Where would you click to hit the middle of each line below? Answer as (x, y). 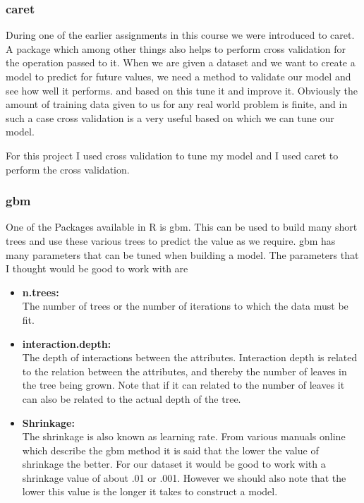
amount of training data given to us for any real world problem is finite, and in (177, 104)
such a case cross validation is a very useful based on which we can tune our (170, 117)
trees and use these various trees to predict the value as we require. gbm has (171, 240)
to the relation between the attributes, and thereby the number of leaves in (184, 371)
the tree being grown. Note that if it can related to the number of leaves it (183, 385)
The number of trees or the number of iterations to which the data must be (185, 306)
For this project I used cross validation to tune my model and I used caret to (172, 155)
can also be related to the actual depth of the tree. (132, 398)
